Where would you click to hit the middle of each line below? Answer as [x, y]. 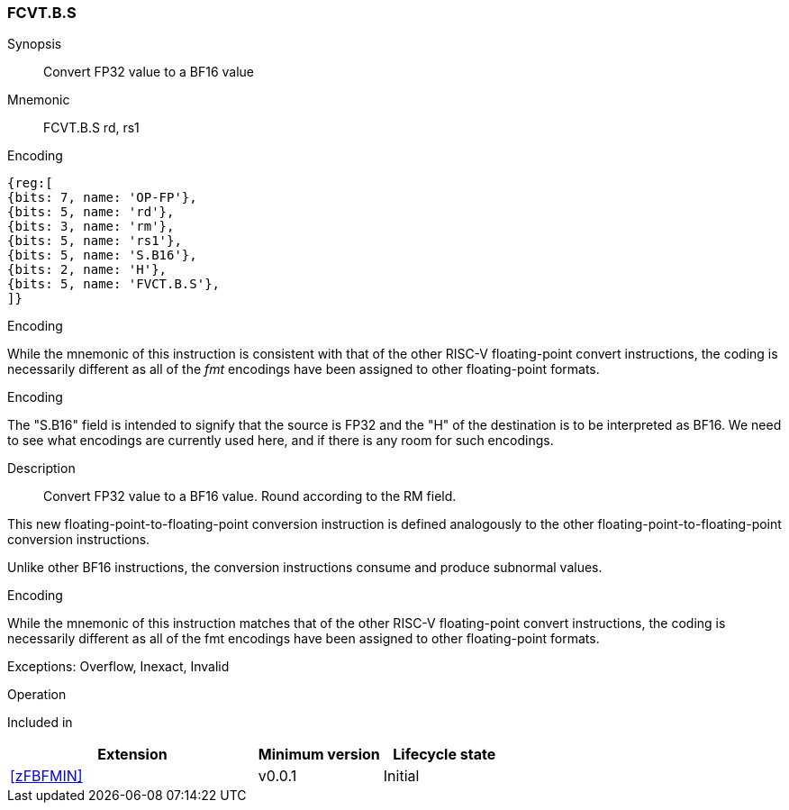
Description [41, 469]
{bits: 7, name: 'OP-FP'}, [102, 198]
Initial [401, 776]
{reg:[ [30, 183]
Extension [132, 755]
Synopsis [35, 44]
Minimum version [319, 755]
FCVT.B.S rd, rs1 [91, 128]
